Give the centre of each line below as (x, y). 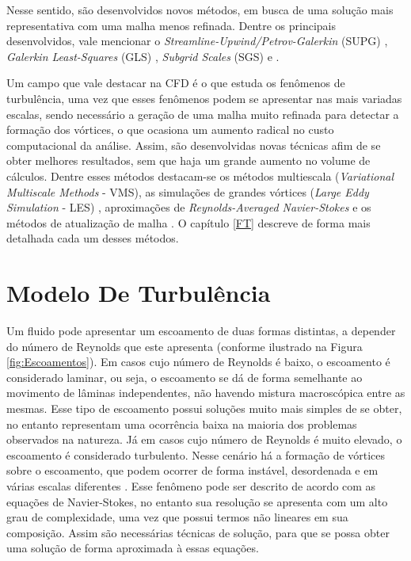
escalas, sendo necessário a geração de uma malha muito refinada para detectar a (203, 114)
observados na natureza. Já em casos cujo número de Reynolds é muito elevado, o (204, 439)
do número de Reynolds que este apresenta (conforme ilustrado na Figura (185, 346)
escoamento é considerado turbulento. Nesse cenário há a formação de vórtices (196, 454)
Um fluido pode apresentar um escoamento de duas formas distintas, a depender (201, 331)
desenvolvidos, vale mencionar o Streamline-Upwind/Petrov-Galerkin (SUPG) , (197, 41)
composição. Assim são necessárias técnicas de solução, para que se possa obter (198, 532)
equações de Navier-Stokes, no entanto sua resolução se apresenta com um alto (197, 501)
